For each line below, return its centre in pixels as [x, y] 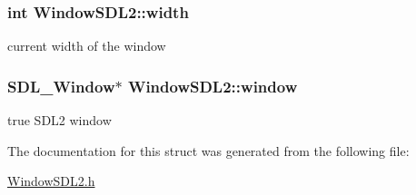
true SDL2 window [59, 120]
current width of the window [87, 46]
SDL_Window [61, 86]
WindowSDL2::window [213, 86]
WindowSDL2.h [51, 181]
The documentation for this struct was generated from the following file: [208, 150]
